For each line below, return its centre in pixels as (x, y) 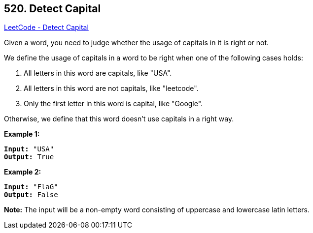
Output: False (31, 195)
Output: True (29, 157)
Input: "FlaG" (31, 187)
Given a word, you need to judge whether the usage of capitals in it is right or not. (137, 43)
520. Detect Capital (52, 9)
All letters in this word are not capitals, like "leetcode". (111, 88)
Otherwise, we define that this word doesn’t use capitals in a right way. (119, 119)
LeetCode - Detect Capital (46, 28)
